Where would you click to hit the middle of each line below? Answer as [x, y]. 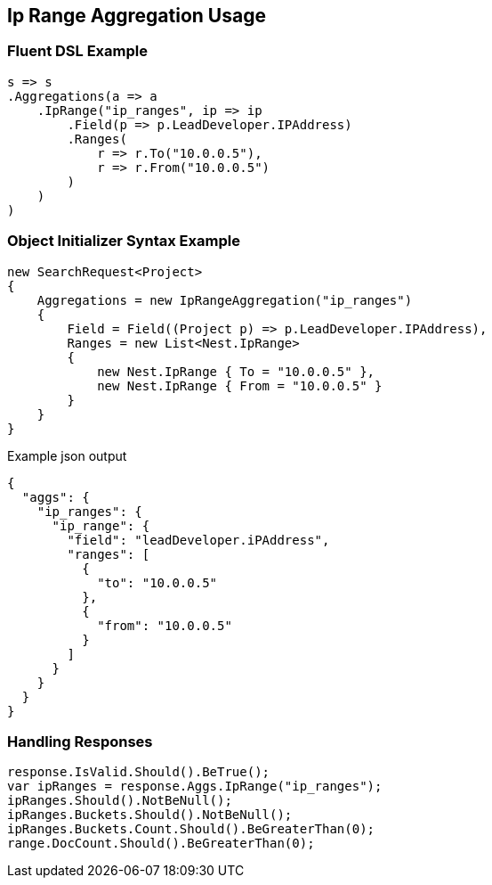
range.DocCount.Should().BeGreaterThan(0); [161, 844]
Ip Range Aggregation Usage [137, 16]
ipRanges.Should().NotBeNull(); [120, 801]
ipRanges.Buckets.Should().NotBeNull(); [150, 815]
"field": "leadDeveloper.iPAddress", [198, 540]
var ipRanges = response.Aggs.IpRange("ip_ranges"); [195, 787]
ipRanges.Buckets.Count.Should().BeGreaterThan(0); [191, 829]
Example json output [67, 455]
